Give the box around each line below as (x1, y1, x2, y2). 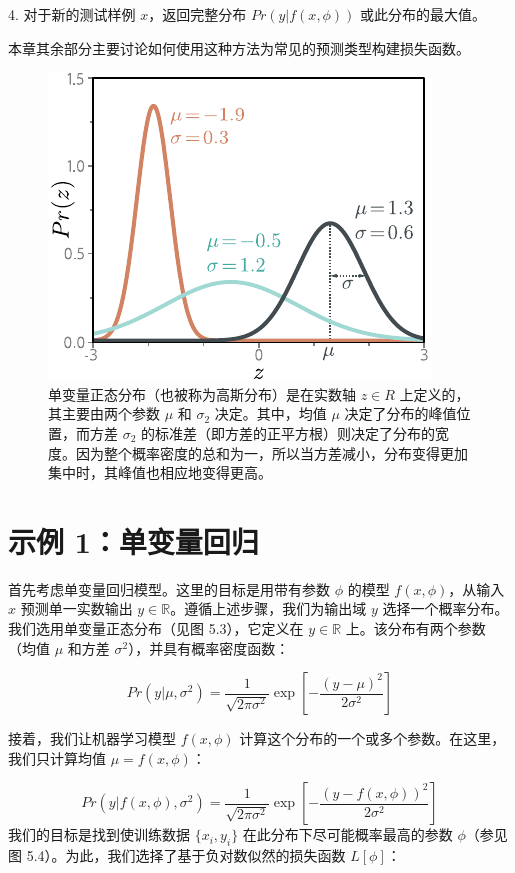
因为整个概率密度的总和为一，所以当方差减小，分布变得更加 (75, 442, 468, 463)
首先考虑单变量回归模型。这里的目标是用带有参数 (8, 578, 330, 599)
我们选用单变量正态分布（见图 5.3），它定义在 (8, 618, 304, 639)
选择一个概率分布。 (382, 598, 509, 619)
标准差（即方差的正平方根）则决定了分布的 (155, 422, 436, 443)
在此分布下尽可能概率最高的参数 (242, 824, 453, 845)
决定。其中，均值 (214, 403, 327, 424)
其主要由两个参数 (48, 403, 160, 424)
